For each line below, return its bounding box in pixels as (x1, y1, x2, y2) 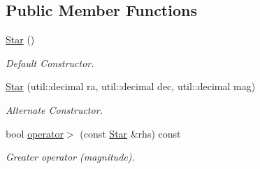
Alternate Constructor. (6, 102, 103, 117)
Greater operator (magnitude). (6, 149, 135, 164)
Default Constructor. (6, 55, 94, 70)
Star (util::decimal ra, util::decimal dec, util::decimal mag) (6, 79, 256, 94)
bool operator (6, 126, 64, 140)
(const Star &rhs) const (80, 126, 181, 140)
